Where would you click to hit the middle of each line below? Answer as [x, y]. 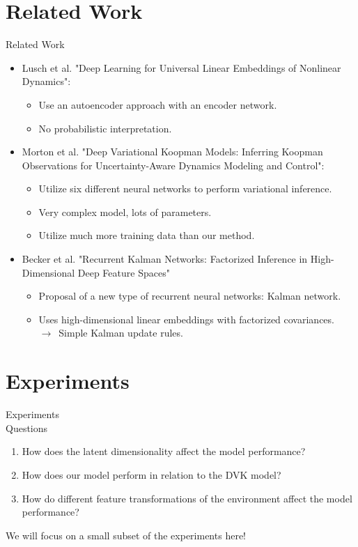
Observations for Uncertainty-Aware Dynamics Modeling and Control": [173, 165]
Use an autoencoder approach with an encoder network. [158, 104]
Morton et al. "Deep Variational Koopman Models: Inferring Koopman [172, 152]
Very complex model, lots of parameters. [125, 211]
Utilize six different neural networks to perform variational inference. [185, 188]
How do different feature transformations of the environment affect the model [187, 498]
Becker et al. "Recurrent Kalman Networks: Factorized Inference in [165, 259]
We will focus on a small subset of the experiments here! [126, 535]
